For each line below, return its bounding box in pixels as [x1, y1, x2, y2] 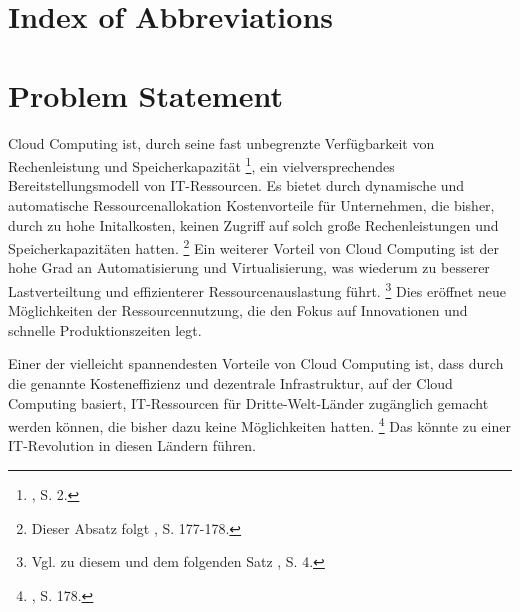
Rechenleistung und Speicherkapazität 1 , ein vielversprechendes [8, 153, 395, 176]
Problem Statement [8, 74, 283, 115]
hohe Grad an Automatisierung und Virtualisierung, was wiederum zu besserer [8, 257, 490, 278]
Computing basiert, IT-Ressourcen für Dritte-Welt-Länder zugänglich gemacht [8, 392, 489, 413]
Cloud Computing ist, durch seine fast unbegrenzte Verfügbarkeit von [8, 132, 435, 153]
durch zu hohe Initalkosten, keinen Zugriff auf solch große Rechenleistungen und [8, 214, 499, 235]
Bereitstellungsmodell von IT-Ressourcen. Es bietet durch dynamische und [8, 175, 465, 196]
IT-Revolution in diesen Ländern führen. [8, 435, 256, 456]
